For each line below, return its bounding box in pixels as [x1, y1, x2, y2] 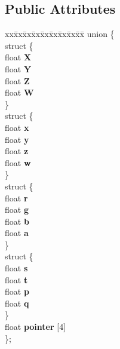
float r [5, 191, 28, 204]
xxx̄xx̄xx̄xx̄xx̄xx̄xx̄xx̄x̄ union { [5, 27, 115, 40]
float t [5, 273, 28, 286]
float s [5, 262, 28, 274]
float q [5, 296, 29, 309]
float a [5, 226, 29, 239]
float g [5, 203, 29, 216]
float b [5, 215, 29, 227]
